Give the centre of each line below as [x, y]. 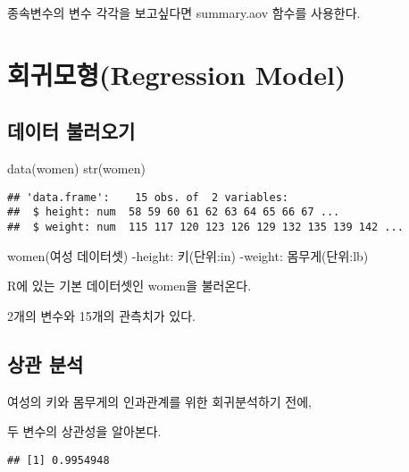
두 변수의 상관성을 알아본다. [84, 431]
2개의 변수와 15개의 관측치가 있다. [101, 315]
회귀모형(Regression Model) [177, 74]
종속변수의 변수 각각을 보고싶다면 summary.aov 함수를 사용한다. [184, 13]
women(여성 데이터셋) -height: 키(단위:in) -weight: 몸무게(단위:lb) [188, 255]
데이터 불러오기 [71, 131]
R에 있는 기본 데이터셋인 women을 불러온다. [129, 286]
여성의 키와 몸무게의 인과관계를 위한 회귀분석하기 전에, [159, 401]
